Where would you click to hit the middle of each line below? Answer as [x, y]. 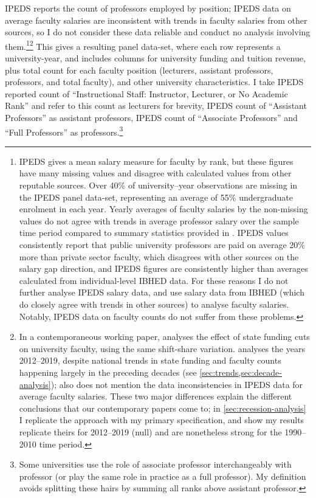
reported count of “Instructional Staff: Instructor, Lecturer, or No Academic [146, 93]
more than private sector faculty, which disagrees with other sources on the [159, 256]
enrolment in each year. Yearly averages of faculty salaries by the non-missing [163, 209]
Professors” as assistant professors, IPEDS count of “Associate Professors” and [151, 117]
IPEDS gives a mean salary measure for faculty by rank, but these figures [156, 161]
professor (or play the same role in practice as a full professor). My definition [163, 476]
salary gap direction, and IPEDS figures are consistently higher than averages [163, 268]
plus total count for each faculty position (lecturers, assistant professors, [139, 70]
